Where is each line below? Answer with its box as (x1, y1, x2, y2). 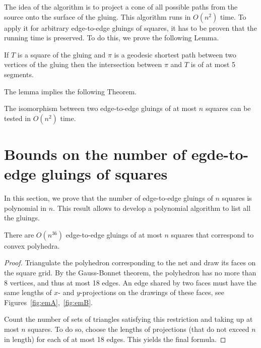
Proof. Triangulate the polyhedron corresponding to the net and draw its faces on (4, 257, 256, 268)
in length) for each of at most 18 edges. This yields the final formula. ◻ (4, 333, 226, 344)
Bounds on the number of (4, 143, 186, 164)
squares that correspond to (171, 229, 254, 240)
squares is (222, 193, 252, 203)
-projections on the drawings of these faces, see (80, 287, 225, 298)
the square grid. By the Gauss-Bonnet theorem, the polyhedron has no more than (4, 267, 256, 278)
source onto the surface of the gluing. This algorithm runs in (4, 11, 191, 22)
